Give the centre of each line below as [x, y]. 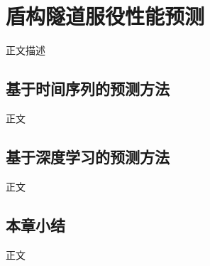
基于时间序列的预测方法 [88, 89]
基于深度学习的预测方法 [88, 156]
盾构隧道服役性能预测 [105, 16]
